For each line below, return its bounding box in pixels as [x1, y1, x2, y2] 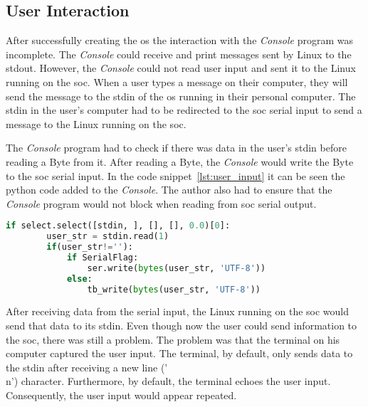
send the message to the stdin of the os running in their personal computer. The [6, 88, 356, 103]
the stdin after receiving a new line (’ [6, 359, 168, 374]
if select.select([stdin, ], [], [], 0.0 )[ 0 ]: [6, 221, 231, 231]
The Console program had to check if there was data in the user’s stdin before [6, 140, 347, 155]
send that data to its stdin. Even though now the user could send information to [6, 318, 357, 333]
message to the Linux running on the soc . [6, 116, 186, 131]
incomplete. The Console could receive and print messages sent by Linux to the [6, 46, 352, 61]
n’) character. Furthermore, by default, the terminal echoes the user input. [6, 374, 331, 388]
